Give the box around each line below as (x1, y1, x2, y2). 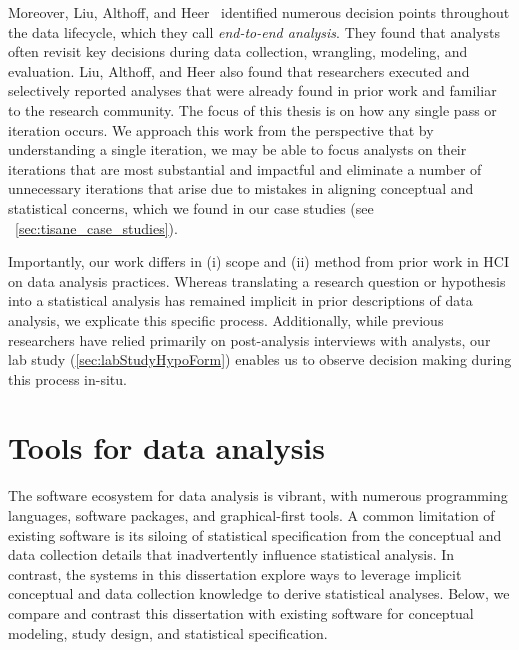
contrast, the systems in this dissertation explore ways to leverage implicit (8, 563, 462, 584)
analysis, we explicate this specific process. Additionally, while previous (8, 309, 444, 330)
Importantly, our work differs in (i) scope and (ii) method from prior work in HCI (8, 251, 510, 272)
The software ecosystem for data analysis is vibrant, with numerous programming (8, 485, 508, 506)
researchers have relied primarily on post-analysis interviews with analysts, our (8, 329, 491, 350)
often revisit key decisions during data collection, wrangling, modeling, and (8, 41, 468, 62)
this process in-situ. (8, 368, 127, 389)
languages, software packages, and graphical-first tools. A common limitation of (8, 505, 495, 525)
